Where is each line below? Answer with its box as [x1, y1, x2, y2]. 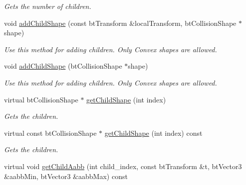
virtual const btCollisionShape [4, 127, 97, 138]
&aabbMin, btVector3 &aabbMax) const [4, 171, 128, 181]
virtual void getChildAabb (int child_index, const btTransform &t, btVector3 [4, 161, 242, 171]
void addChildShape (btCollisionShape [4, 61, 122, 71]
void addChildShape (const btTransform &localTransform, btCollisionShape [4, 17, 237, 28]
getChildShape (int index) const [104, 127, 203, 138]
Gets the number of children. [4, 1, 91, 11]
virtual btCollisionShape [4, 94, 78, 104]
